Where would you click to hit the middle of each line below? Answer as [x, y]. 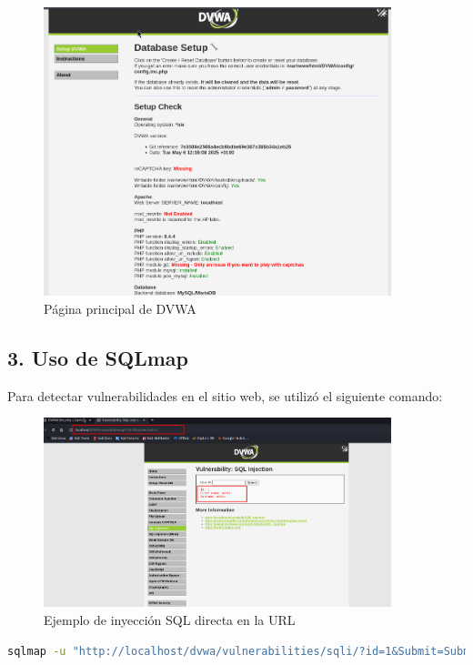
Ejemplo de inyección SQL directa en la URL [170, 620]
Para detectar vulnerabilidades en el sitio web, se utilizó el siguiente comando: [225, 395]
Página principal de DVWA [120, 308]
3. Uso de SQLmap [98, 357]
